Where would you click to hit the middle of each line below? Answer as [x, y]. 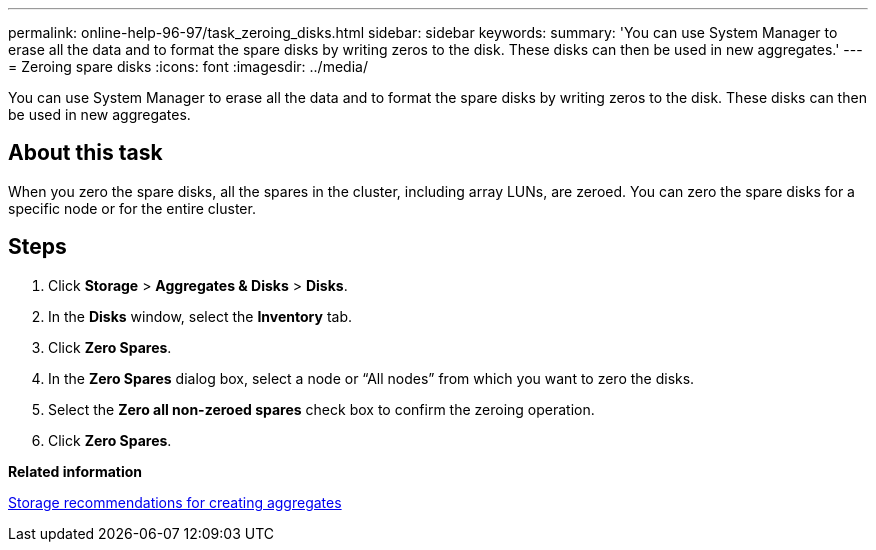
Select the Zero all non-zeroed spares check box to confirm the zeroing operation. [321, 409]
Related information [75, 471]
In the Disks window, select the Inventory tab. [200, 316]
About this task [85, 153]
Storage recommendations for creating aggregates [175, 502]
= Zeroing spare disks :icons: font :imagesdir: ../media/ [188, 66]
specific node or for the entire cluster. [132, 208]
